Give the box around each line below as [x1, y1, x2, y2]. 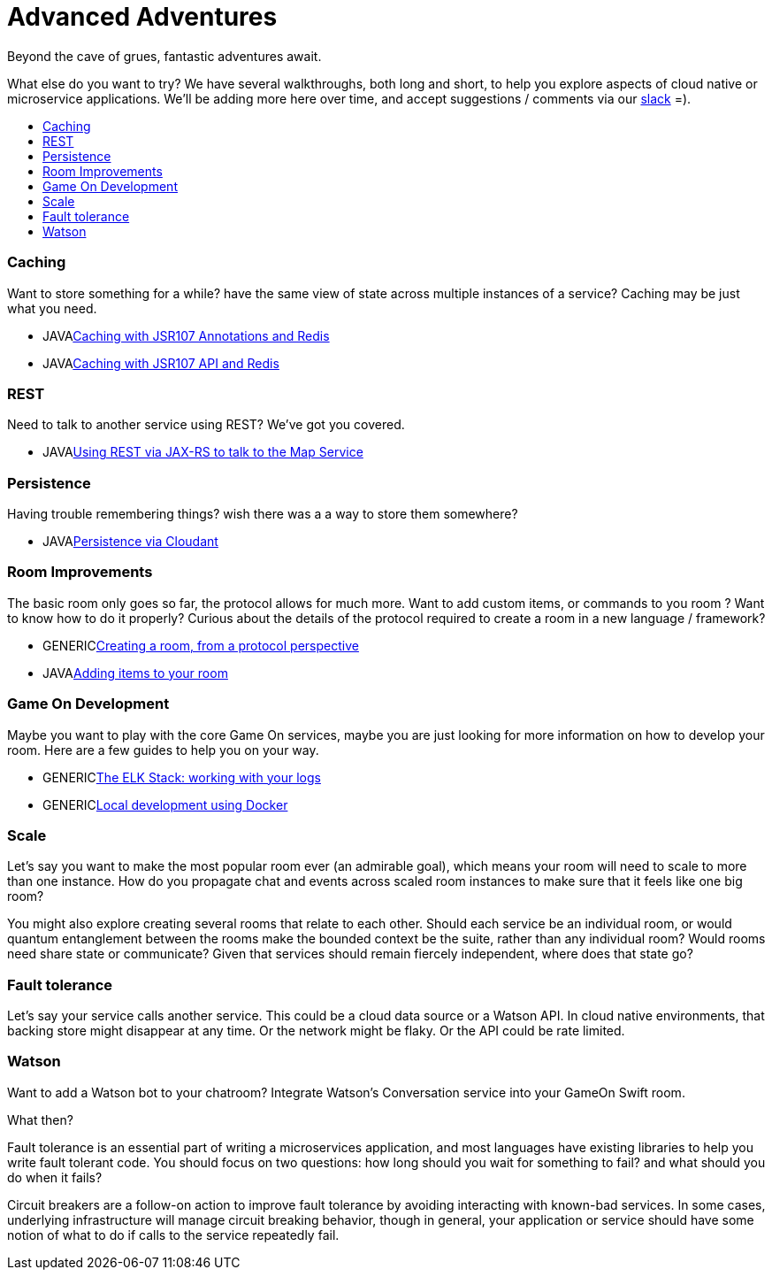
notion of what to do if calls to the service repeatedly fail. [7, 1227, 340, 1242]
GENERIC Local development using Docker [42, 796, 288, 812]
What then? [7, 1112, 73, 1127]
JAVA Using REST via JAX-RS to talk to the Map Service [42, 444, 363, 460]
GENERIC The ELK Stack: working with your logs [42, 769, 321, 785]
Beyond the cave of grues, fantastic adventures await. [7, 48, 322, 64]
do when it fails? [7, 1169, 103, 1185]
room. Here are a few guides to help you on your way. [7, 742, 319, 758]
